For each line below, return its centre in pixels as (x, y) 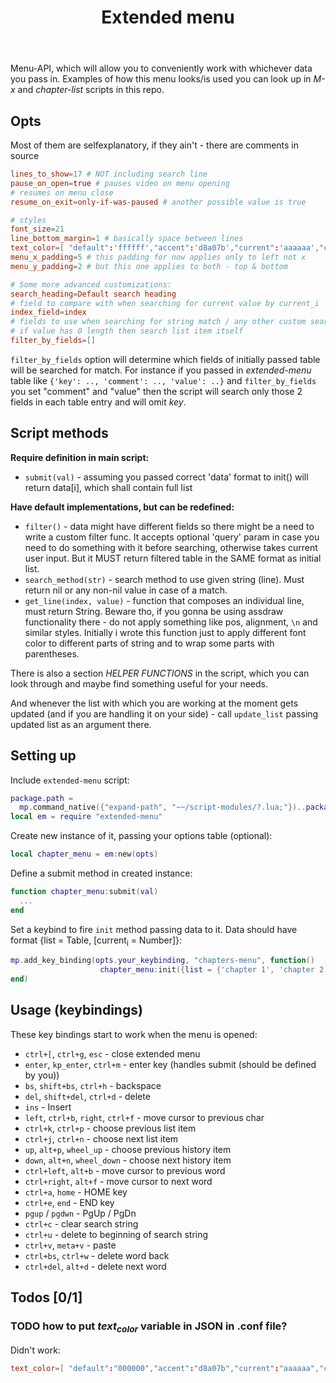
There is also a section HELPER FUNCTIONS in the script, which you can (160, 673)
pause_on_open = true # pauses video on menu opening (120, 183)
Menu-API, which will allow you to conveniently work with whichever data (161, 68)
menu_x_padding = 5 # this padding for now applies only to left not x (158, 257)
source (25, 155)
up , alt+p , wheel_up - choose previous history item (128, 1149)
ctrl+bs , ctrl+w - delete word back (97, 1255)
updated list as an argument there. (81, 724)
